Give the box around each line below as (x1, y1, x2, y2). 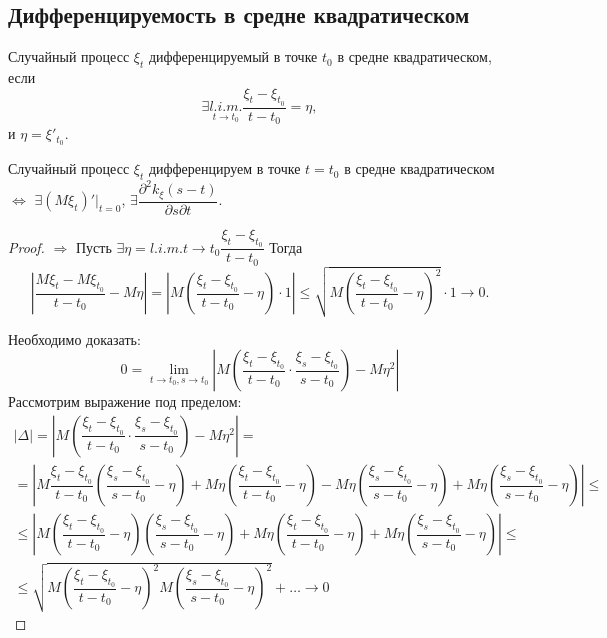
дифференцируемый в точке (148, 46, 318, 67)
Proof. (8, 236, 45, 257)
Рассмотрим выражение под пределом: (8, 391, 242, 412)
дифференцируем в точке (148, 158, 301, 179)
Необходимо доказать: (8, 328, 141, 349)
